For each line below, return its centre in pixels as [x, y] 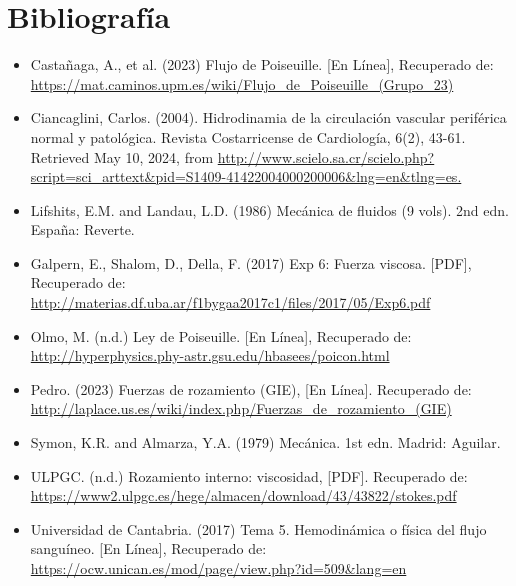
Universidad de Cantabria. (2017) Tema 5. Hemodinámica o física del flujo [258, 528]
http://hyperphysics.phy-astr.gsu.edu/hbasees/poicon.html [210, 355]
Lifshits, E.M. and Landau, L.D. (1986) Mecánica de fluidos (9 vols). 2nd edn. [269, 209]
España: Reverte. [82, 229]
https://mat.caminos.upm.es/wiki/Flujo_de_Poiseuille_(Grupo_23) [242, 83]
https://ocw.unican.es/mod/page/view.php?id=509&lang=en [218, 568]
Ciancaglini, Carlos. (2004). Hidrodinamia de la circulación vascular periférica [268, 117]
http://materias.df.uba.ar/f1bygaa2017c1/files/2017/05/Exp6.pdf [230, 302]
